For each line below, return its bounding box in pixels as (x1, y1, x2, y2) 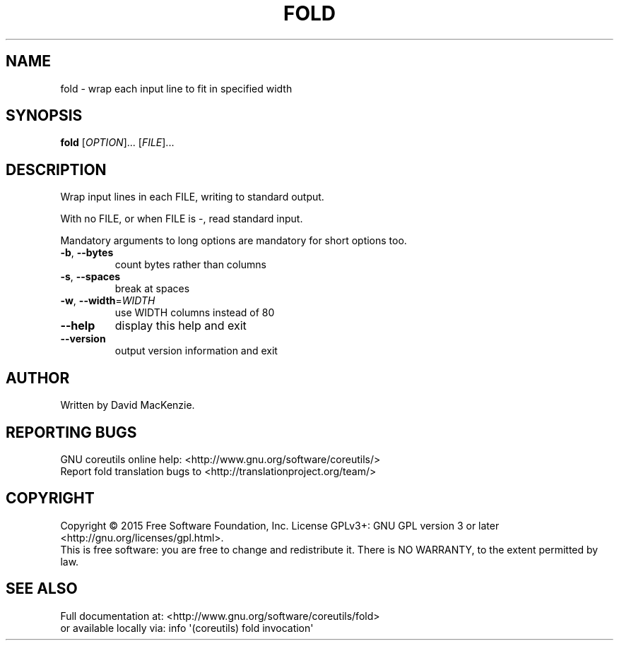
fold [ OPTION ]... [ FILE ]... (60, 136, 175, 149)
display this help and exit (114, 318, 247, 333)
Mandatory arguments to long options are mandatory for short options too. (60, 234, 407, 247)
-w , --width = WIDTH (60, 294, 155, 307)
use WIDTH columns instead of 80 (114, 306, 275, 319)
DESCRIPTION (6, 160, 107, 179)
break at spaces (114, 282, 190, 295)
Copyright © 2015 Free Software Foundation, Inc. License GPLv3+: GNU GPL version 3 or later (60, 519, 500, 532)
